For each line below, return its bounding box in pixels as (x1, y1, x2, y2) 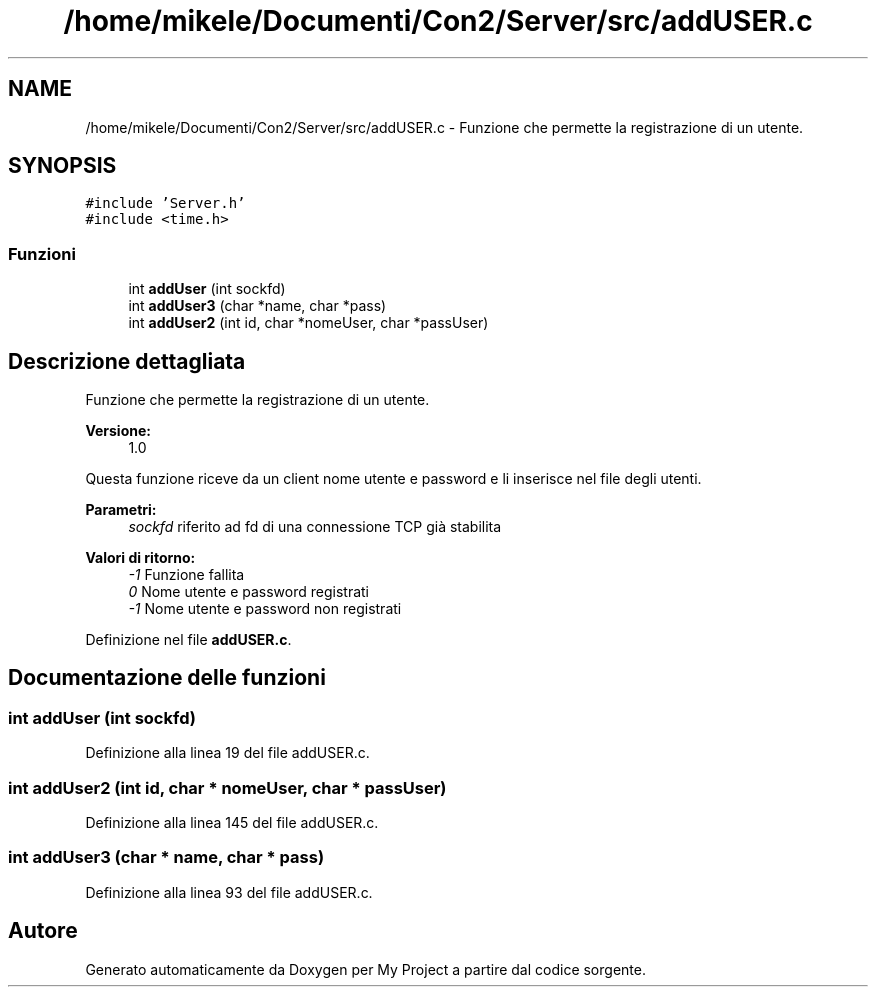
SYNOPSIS (8, 153, 117, 179)
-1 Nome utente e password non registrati (128, 600, 402, 618)
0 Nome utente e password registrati (128, 583, 370, 601)
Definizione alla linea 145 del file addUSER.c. (85, 814, 379, 831)
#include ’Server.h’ (85, 195, 246, 212)
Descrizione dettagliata (8, 348, 246, 374)
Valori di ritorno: (85, 549, 196, 567)
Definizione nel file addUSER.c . (85, 631, 292, 649)
